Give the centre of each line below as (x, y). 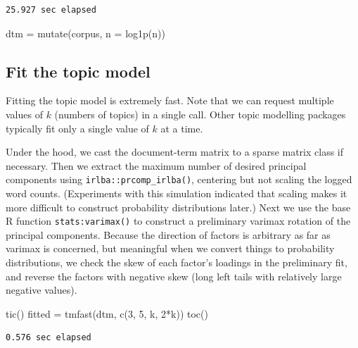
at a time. (182, 128)
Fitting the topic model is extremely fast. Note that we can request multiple (170, 100)
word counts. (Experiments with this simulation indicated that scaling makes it (177, 193)
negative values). (41, 290)
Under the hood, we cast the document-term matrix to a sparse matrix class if (175, 152)
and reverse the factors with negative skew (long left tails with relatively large (174, 276)
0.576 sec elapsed (49, 338)
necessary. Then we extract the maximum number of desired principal (156, 165)
